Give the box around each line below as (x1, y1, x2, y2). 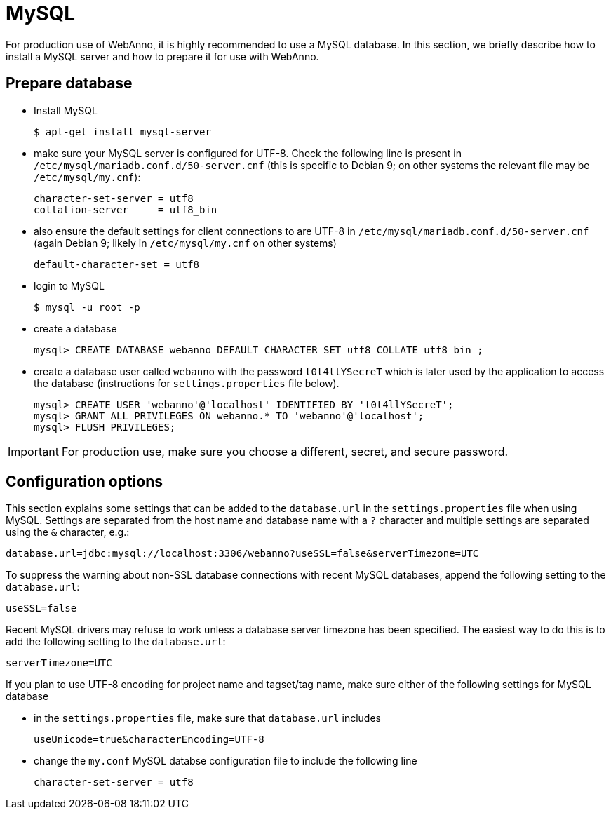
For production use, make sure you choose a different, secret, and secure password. (61, 444, 509, 459)
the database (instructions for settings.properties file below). (34, 377, 340, 389)
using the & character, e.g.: (6, 526, 130, 539)
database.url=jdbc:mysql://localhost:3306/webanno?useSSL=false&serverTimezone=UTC (6, 548, 479, 560)
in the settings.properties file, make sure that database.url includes (34, 712, 381, 725)
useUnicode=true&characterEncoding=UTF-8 (34, 734, 264, 746)
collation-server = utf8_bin (34, 203, 217, 215)
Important (8, 444, 59, 459)
